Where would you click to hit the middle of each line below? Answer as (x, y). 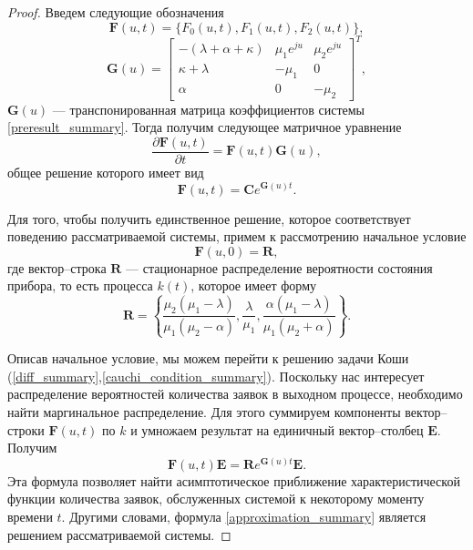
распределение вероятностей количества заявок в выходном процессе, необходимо (235, 394)
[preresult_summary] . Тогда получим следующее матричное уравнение (205, 127)
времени (30, 517)
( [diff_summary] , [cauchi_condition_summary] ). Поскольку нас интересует (216, 376)
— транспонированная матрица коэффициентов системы (209, 109)
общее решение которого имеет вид (106, 172)
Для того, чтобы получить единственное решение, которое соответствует (209, 218)
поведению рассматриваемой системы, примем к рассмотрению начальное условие (237, 236)
